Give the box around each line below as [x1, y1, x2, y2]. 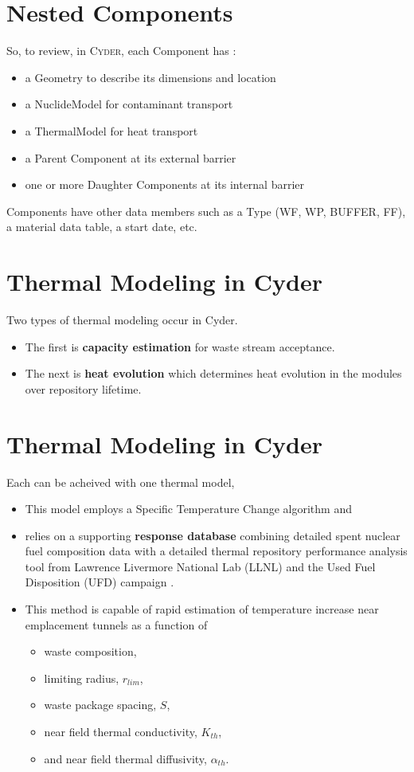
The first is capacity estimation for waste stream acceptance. [25, 338, 335, 355]
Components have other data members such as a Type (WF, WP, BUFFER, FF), [6, 202, 406, 219]
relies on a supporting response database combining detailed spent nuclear [25, 527, 400, 543]
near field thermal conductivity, [44, 723, 197, 740]
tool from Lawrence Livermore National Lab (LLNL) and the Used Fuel [25, 558, 376, 574]
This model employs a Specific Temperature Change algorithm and [25, 500, 352, 517]
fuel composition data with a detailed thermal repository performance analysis [25, 543, 408, 559]
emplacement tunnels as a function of [25, 616, 208, 633]
